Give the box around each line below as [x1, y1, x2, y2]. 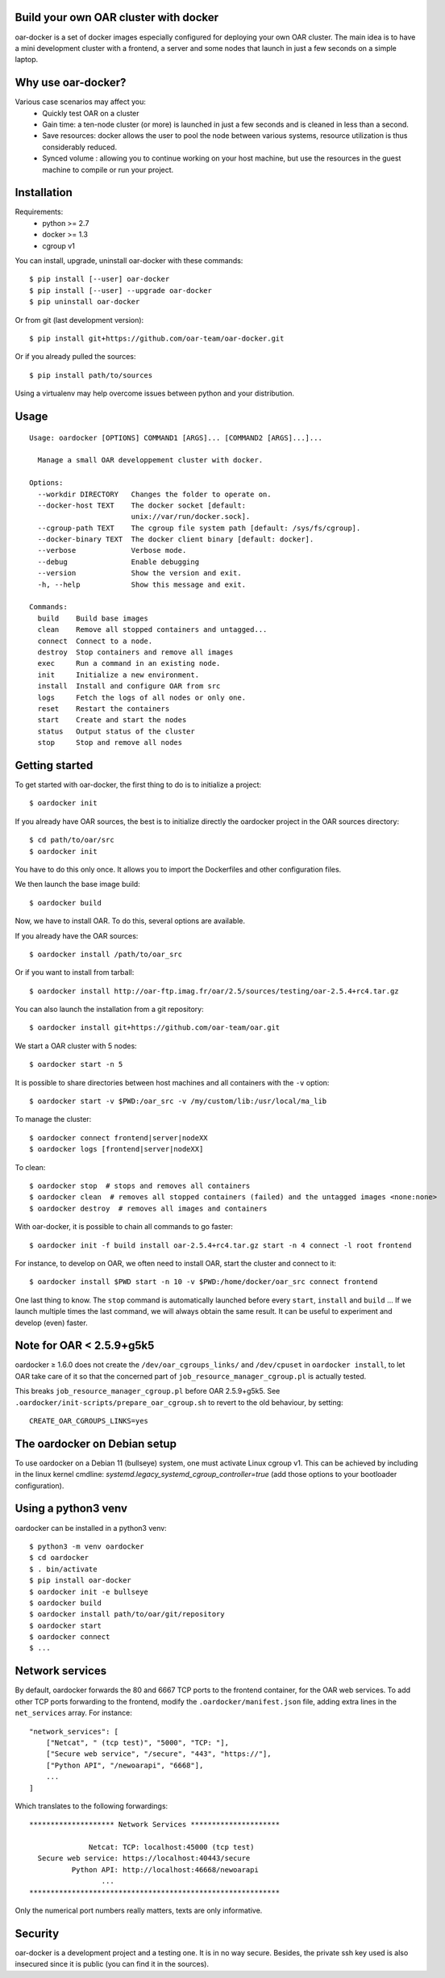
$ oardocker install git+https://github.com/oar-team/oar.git [29, 1023, 281, 1032]
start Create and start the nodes [37, 715, 187, 725]
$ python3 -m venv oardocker [29, 1541, 144, 1551]
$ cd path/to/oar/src [29, 835, 114, 845]
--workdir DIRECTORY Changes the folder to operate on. [37, 489, 272, 499]
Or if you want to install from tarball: [15, 968, 135, 977]
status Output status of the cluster [37, 726, 195, 736]
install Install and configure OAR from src [37, 682, 221, 691]
